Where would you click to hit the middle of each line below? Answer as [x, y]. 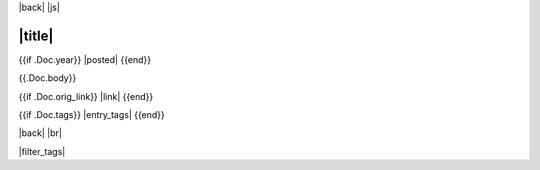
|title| [36, 35]
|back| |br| [40, 133]
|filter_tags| [42, 151]
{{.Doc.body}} [47, 78]
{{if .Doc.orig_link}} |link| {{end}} [86, 96]
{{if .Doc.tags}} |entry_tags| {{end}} [91, 115]
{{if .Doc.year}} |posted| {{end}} [85, 59]
